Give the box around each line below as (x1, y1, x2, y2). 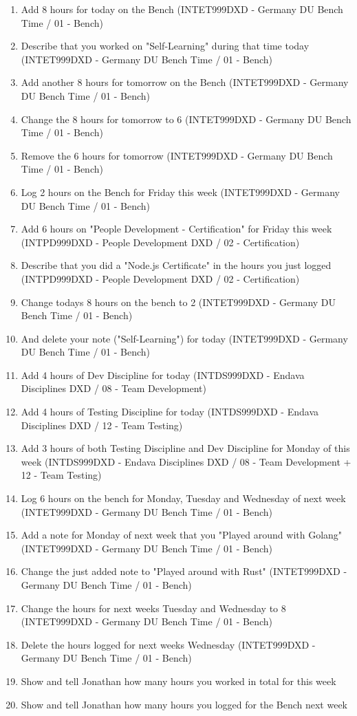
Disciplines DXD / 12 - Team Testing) (21, 417, 183, 432)
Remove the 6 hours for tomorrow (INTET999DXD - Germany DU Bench (21, 148, 333, 162)
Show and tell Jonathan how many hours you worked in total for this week (21, 673, 336, 688)
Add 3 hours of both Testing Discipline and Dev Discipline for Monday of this (21, 441, 350, 455)
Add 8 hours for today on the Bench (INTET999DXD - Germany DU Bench (21, 2, 343, 16)
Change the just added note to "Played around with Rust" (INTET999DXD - (21, 564, 347, 578)
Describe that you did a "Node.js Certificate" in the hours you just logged (21, 258, 332, 272)
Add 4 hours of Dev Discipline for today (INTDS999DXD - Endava (21, 367, 305, 382)
